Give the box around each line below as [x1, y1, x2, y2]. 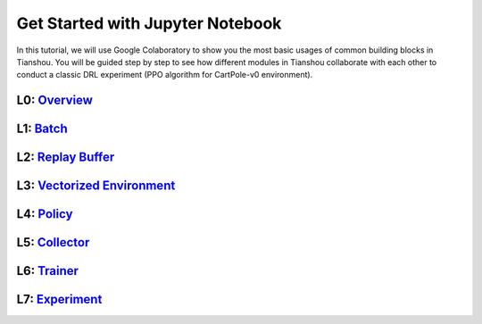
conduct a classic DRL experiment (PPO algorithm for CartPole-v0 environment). [16, 70, 313, 80]
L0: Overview [16, 93, 94, 108]
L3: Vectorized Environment [16, 179, 176, 194]
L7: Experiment [16, 292, 103, 307]
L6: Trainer [16, 263, 79, 278]
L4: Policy [16, 206, 73, 222]
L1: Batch [16, 121, 68, 137]
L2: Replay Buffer [16, 150, 115, 165]
